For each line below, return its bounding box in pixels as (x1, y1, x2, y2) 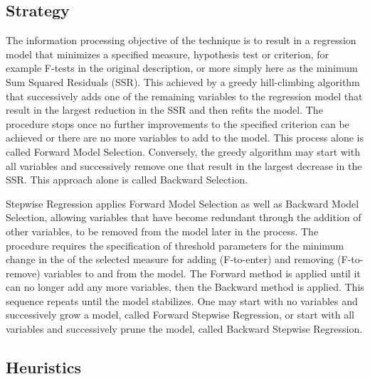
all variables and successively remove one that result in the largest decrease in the (6, 158, 362, 173)
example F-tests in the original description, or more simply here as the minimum (6, 60, 358, 75)
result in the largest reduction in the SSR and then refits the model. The (6, 102, 323, 117)
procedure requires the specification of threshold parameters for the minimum (6, 237, 344, 252)
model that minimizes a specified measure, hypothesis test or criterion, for (6, 46, 329, 61)
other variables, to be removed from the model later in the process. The (6, 223, 319, 238)
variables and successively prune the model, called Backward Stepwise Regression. (6, 321, 363, 336)
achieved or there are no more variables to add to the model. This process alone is (6, 130, 364, 145)
